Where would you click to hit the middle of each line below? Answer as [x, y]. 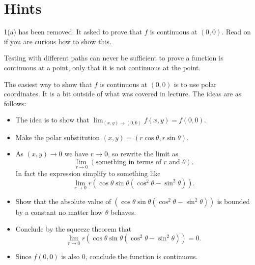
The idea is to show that [52, 120]
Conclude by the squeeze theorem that [73, 228]
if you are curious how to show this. [58, 41]
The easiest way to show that [48, 84]
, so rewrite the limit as [143, 154]
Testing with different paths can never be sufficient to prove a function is [114, 58]
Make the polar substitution [58, 137]
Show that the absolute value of [63, 201]
